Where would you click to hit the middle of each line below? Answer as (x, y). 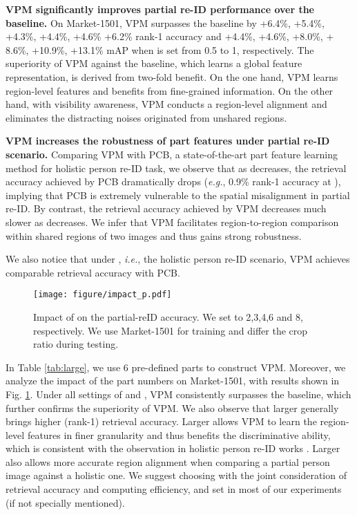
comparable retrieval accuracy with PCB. (93, 272)
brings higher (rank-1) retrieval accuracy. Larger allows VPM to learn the (161, 421)
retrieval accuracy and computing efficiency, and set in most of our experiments (174, 489)
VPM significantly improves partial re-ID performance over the (160, 9)
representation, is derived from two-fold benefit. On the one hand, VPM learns (172, 76)
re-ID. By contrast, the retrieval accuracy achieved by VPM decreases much (166, 208)
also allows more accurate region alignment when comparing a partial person (168, 461)
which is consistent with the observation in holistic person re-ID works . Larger (173, 448)
